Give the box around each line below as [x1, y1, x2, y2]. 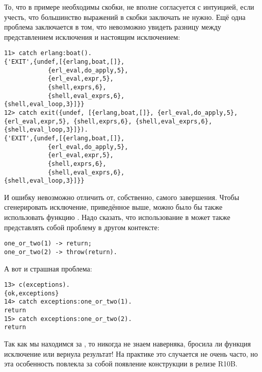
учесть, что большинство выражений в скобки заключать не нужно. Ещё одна [4, 11, 246, 22]
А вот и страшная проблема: [4, 263, 92, 274]
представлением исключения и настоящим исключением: [4, 31, 180, 42]
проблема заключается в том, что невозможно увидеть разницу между [4, 21, 221, 32]
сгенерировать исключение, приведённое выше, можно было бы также [4, 202, 223, 212]
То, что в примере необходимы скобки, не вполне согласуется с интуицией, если [4, 2, 254, 12]
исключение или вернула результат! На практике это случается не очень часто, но [4, 348, 258, 359]
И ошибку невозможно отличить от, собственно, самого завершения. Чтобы [4, 191, 240, 202]
